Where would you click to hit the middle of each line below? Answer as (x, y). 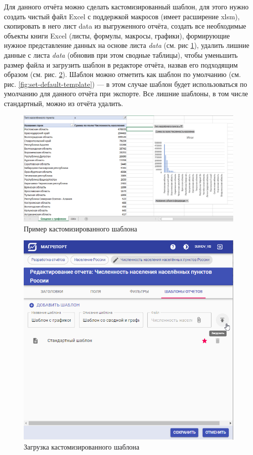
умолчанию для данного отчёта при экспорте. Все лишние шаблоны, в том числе (126, 94)
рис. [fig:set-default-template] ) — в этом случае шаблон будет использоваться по (126, 84)
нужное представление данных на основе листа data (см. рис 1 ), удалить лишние (127, 45)
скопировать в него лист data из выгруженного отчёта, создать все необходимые (125, 26)
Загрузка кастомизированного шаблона (82, 446)
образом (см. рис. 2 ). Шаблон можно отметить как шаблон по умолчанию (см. (123, 74)
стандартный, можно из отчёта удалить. (64, 103)
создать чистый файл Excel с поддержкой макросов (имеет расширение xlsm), (122, 16)
